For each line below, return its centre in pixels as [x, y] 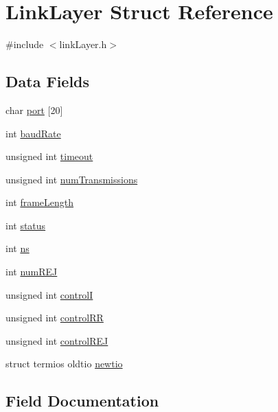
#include [25, 44]
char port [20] [34, 110]
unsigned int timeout [49, 156]
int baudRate [33, 133]
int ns [18, 248]
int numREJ [32, 272]
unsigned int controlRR [55, 318]
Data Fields [48, 81]
